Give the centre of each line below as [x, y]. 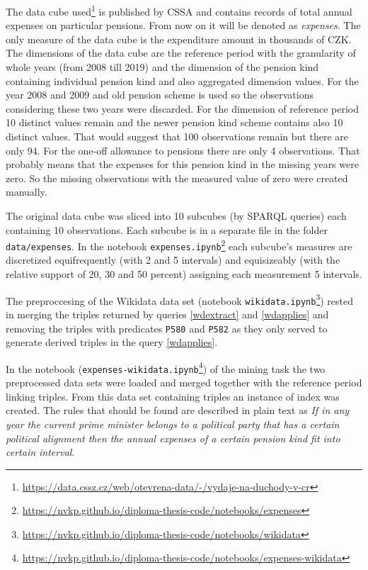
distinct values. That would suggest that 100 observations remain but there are [177, 136]
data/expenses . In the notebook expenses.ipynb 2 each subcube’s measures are [179, 245]
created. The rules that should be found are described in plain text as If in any [178, 410]
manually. [27, 192]
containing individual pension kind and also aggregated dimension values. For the [182, 80]
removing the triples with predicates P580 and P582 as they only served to [167, 328]
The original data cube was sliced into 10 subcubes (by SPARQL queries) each [176, 215]
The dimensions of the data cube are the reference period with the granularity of [181, 53]
